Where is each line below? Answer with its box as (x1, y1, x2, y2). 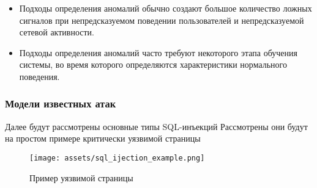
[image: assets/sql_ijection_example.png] (29, 153, 205, 162)
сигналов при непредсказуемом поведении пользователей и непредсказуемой (19, 13, 304, 26)
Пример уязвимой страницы (29, 171, 133, 184)
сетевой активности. (19, 26, 95, 38)
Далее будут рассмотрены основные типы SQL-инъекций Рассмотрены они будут (5, 120, 308, 132)
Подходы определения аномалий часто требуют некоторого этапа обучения (19, 46, 297, 59)
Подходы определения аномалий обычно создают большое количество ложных (19, 2, 312, 14)
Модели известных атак (5, 96, 116, 111)
